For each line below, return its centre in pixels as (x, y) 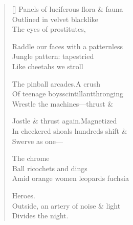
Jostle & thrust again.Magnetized (64, 121)
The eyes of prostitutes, (49, 29)
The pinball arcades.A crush (56, 83)
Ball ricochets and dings (50, 168)
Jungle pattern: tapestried (53, 56)
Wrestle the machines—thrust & (63, 103)
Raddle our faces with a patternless (68, 46)
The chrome (31, 158)
